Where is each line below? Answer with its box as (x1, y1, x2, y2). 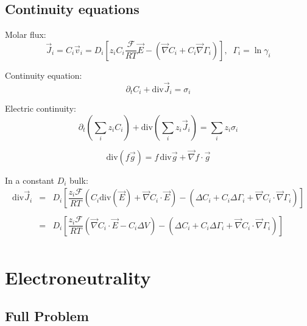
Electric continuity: (5, 102, 76, 115)
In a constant (5, 173, 54, 186)
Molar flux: (5, 28, 46, 41)
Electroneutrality (5, 264, 151, 289)
